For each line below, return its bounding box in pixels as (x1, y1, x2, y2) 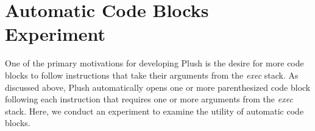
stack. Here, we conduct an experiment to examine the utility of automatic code (5, 104, 304, 117)
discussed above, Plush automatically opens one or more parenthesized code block (5, 80, 311, 93)
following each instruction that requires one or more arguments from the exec (5, 93, 293, 105)
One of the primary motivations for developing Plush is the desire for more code (5, 57, 304, 69)
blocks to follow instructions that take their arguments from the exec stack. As (5, 68, 299, 81)
